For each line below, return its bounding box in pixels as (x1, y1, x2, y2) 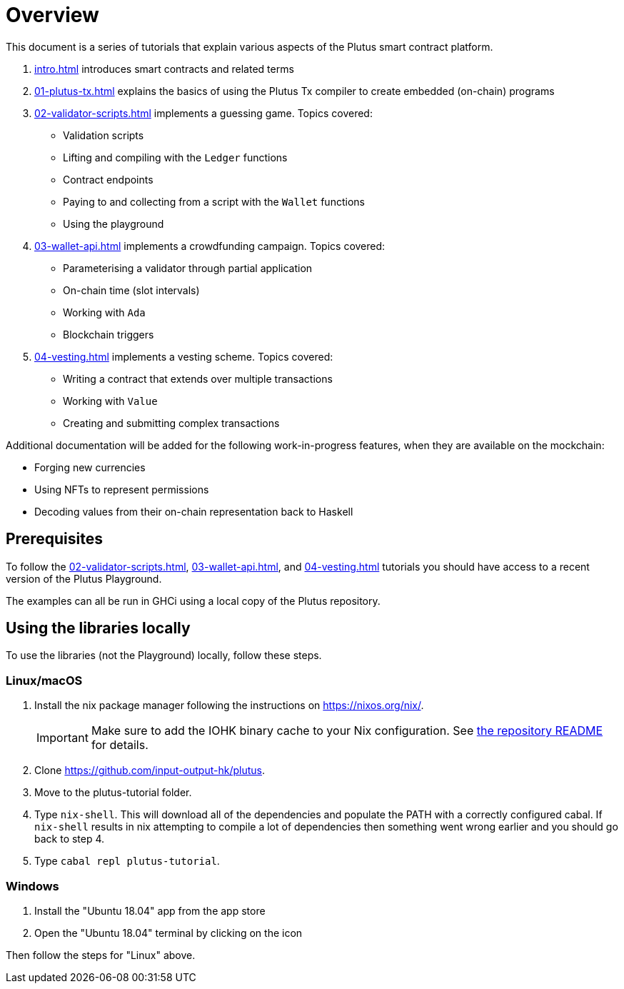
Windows (6, 878, 59, 893)
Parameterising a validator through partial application (63, 261, 313, 274)
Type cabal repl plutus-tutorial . (34, 855, 220, 868)
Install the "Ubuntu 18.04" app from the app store (34, 904, 266, 917)
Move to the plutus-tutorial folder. (34, 786, 192, 799)
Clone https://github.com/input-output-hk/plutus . (34, 764, 265, 777)
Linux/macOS (6, 673, 83, 688)
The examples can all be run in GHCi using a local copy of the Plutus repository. (6, 594, 381, 607)
